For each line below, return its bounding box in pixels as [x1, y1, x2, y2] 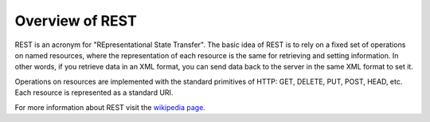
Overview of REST [14, 12, 137, 30]
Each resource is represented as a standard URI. [14, 88, 174, 97]
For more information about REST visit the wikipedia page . [14, 102, 206, 112]
